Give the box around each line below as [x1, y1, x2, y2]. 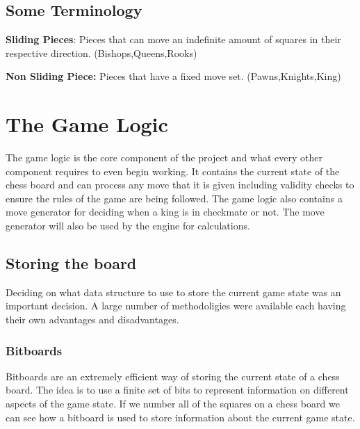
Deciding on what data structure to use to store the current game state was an [6, 284, 341, 299]
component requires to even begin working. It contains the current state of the [6, 163, 340, 178]
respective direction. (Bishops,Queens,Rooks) [6, 45, 197, 60]
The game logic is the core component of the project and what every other [6, 150, 322, 165]
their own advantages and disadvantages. [6, 312, 179, 327]
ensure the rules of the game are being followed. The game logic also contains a [6, 191, 343, 205]
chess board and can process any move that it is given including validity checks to [6, 177, 354, 192]
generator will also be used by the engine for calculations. [6, 218, 250, 233]
